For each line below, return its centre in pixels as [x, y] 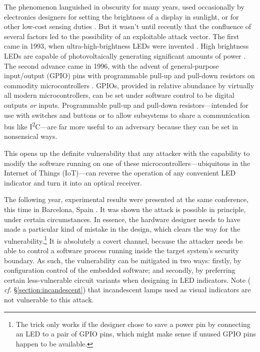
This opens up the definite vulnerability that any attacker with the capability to [127, 153]
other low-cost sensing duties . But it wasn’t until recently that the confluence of [128, 26]
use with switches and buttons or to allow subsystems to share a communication [127, 115]
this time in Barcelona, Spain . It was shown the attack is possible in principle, [125, 209]
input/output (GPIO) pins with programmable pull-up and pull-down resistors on [129, 75]
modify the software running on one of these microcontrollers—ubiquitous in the [127, 163]
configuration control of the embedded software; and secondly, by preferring [120, 270]
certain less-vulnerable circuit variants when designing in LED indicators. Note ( [127, 280]
